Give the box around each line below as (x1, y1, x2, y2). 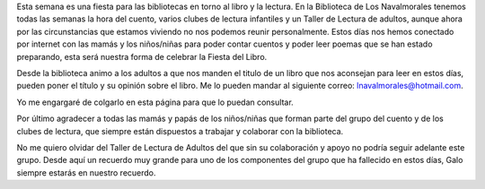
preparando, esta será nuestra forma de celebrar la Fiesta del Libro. (16, 51, 268, 62)
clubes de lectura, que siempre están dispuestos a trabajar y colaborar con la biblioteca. (16, 125, 344, 136)
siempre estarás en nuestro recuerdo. (16, 167, 156, 178)
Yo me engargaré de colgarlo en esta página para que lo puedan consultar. (16, 97, 294, 107)
